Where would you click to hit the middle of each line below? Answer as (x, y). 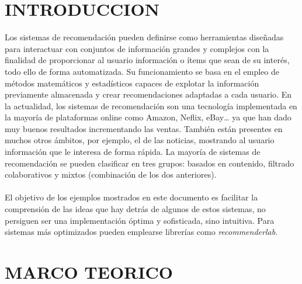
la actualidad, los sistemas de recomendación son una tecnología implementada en (151, 105)
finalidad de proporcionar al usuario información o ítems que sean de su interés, (147, 60)
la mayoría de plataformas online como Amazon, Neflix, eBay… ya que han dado (148, 117)
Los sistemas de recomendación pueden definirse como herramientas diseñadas (144, 37)
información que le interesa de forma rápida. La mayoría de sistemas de (133, 152)
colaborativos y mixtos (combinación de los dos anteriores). (111, 174)
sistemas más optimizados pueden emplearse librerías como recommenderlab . (141, 232)
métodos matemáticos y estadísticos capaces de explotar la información (132, 83)
